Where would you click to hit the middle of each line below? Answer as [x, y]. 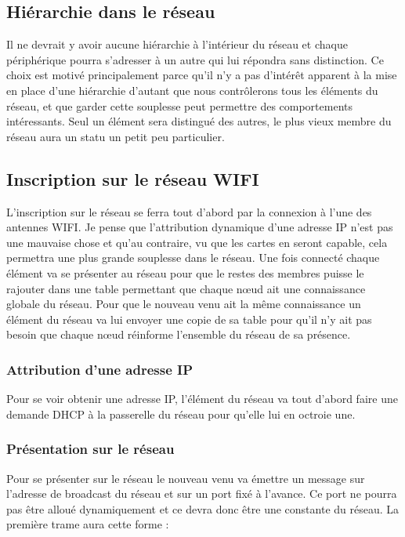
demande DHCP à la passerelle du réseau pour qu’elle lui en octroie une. [181, 414]
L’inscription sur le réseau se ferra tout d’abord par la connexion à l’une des [189, 211]
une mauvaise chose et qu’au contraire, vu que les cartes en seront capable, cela [197, 242]
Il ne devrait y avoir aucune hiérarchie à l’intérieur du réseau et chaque [177, 44]
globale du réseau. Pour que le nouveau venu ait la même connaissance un [184, 304]
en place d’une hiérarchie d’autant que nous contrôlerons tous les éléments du [192, 90]
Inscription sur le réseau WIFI [133, 178]
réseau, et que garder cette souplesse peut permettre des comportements [180, 105]
